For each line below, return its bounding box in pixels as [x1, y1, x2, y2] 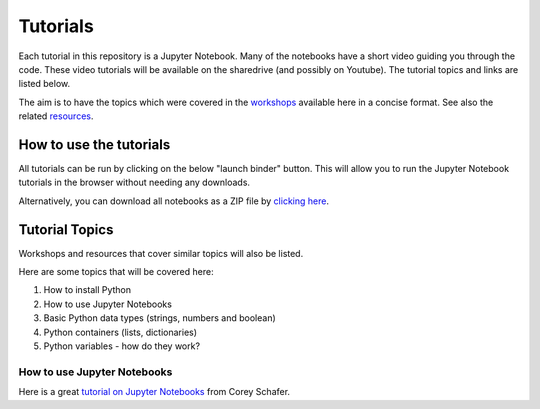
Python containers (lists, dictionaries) [43, 326, 198, 338]
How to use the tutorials [18, 136, 171, 153]
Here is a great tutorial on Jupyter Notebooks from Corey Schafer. [18, 386, 290, 398]
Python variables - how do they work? [43, 340, 200, 352]
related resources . [18, 110, 94, 122]
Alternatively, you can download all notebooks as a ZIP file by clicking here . [18, 195, 330, 207]
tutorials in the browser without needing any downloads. [18, 176, 250, 189]
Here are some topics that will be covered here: [18, 266, 214, 278]
